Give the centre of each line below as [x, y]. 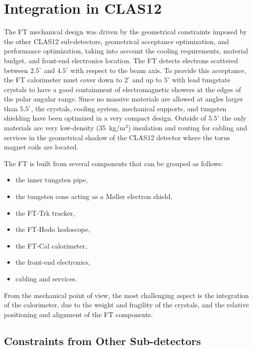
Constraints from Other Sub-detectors [103, 340]
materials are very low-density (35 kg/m [65, 128]
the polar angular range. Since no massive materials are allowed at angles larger [124, 99]
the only [234, 118]
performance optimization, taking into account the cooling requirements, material [126, 51]
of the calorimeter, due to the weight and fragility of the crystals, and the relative [126, 305]
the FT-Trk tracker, [45, 212]
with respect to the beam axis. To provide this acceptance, [158, 70]
